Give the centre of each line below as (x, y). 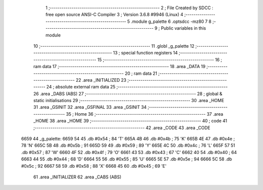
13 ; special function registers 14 (145, 53)
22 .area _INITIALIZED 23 (101, 80)
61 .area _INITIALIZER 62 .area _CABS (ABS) (77, 177)
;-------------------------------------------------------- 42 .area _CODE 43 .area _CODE (122, 128)
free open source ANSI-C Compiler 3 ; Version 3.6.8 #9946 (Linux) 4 (114, 15)
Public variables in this (184, 28)
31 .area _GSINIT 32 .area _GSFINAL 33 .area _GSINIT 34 (90, 107)
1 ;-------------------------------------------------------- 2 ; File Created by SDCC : (130, 8)
